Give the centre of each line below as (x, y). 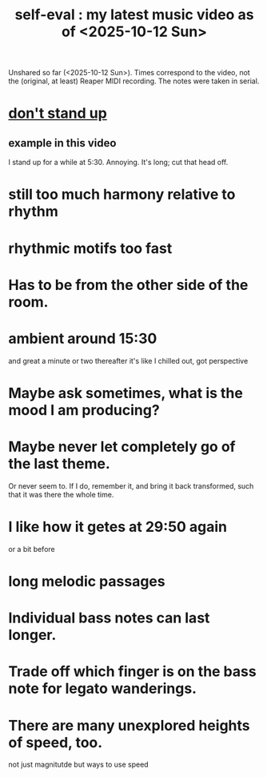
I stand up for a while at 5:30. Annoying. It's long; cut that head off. (118, 163)
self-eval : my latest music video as (134, 15)
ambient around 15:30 (83, 338)
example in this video (62, 143)
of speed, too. (56, 742)
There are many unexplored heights (129, 725)
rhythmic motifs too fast (90, 248)
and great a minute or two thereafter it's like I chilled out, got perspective (128, 360)
